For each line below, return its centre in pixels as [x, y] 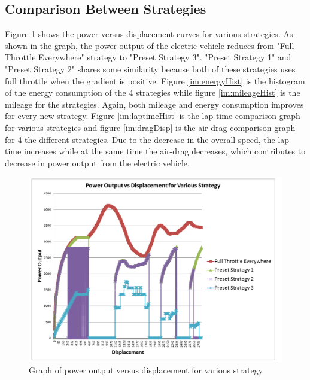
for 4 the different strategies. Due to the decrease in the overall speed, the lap [147, 139]
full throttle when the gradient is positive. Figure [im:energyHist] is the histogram [155, 80]
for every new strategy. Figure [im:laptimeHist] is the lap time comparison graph [153, 116]
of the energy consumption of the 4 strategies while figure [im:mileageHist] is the [153, 92]
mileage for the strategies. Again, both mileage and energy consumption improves [154, 104]
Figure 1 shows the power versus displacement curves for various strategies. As [149, 34]
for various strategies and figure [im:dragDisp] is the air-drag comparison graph [150, 127]
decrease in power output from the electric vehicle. [97, 162]
